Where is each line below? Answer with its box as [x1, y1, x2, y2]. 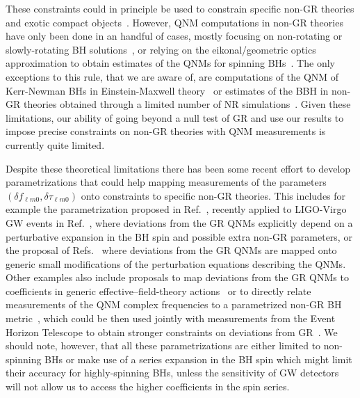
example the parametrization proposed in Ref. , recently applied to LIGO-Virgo [6, 202, 347, 216]
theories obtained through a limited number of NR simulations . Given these [23, 97, 351, 111]
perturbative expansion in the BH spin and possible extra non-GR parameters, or [6, 229, 352, 244]
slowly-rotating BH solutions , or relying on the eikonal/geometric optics [6, 42, 316, 56]
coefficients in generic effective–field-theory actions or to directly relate [6, 283, 311, 298]
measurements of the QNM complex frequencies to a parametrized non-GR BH [6, 297, 342, 312]
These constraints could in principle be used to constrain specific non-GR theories [6, 1, 354, 15]
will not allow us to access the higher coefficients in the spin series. [6, 379, 290, 394]
